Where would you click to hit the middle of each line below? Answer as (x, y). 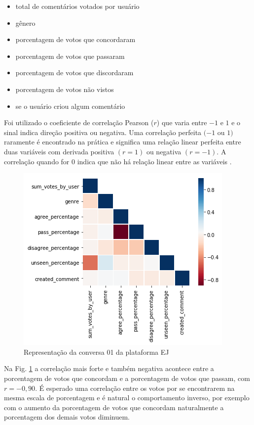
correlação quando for (37, 161)
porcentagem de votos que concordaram (75, 39)
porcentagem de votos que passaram (70, 56)
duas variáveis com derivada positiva (59, 151)
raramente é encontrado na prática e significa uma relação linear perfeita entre (123, 142)
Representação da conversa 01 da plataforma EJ (96, 352)
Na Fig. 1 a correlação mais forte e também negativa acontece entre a (109, 368)
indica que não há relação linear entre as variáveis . (154, 161)
